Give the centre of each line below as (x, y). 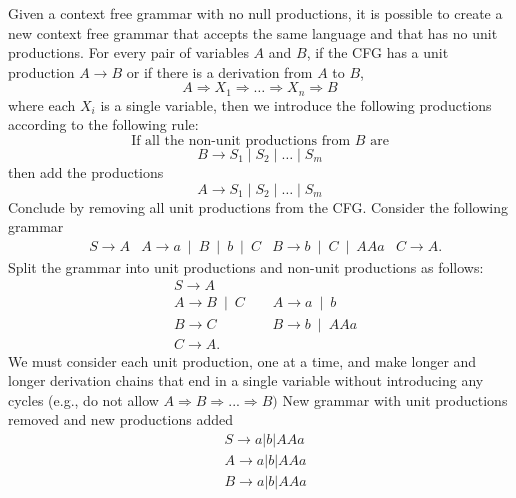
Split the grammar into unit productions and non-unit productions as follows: (246, 266)
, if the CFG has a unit (377, 52)
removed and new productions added (120, 419)
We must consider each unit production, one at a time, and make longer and (242, 360)
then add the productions (86, 172)
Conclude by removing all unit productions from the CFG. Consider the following (258, 206)
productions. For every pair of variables (128, 52)
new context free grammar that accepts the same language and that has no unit (253, 32)
